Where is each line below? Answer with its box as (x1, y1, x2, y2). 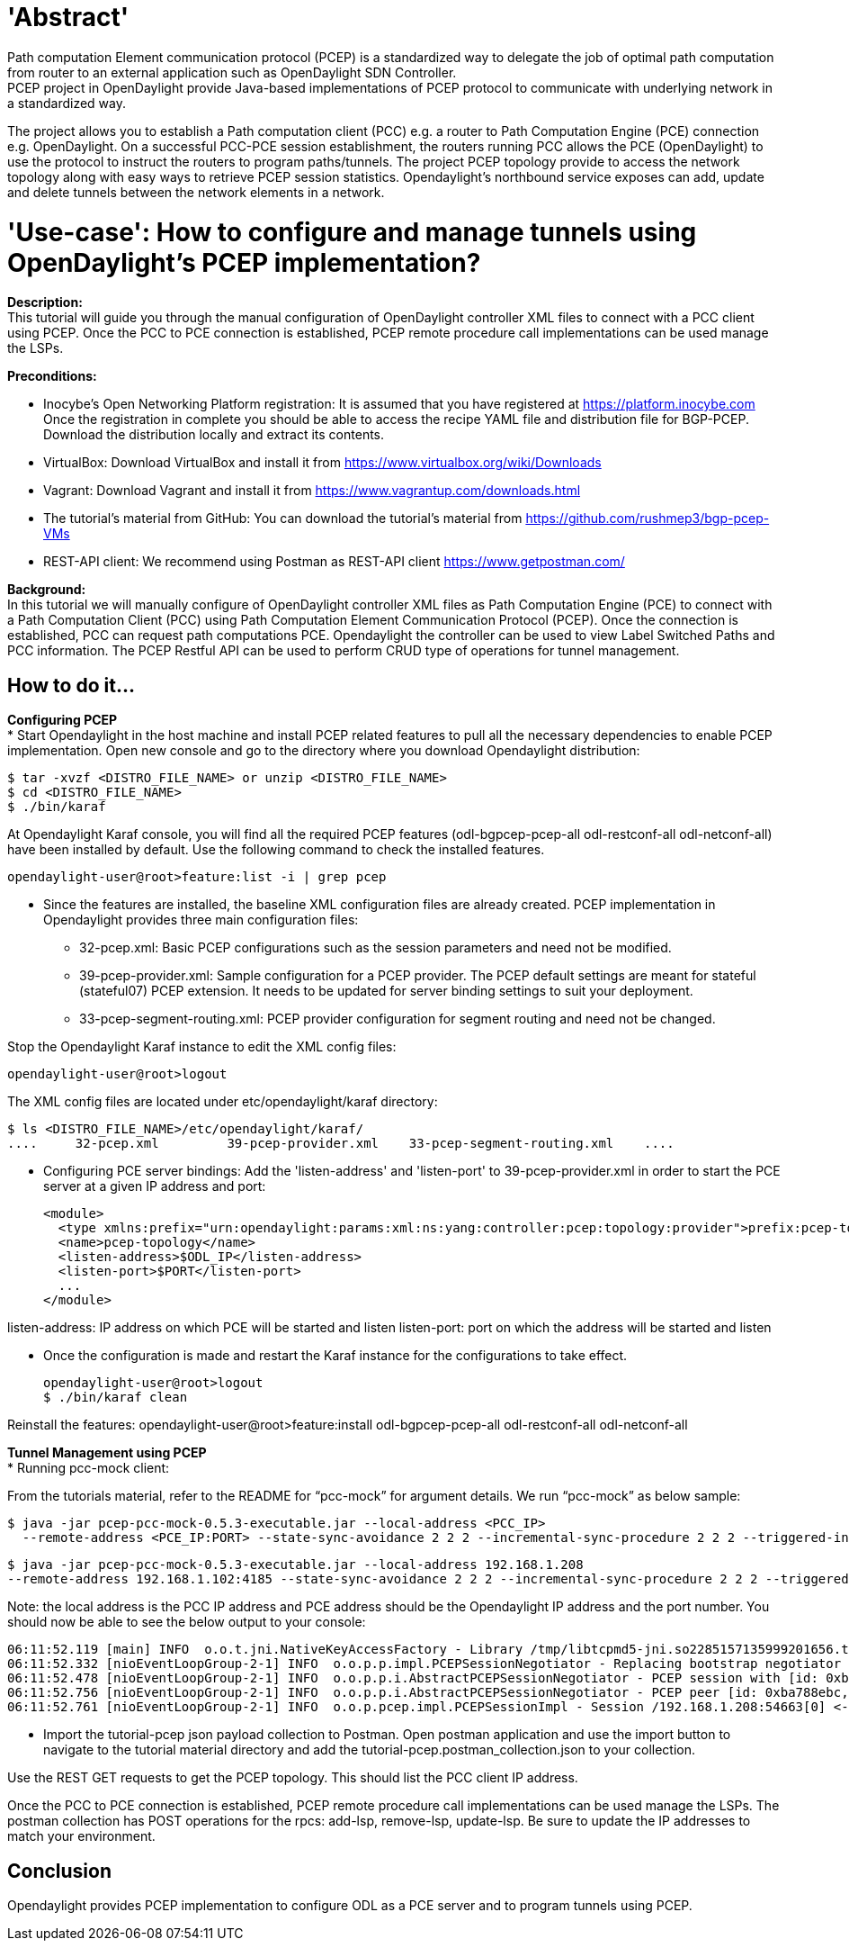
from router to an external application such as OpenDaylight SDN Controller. (7, 64, 457, 80)
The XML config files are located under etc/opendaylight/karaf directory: (7, 1094, 438, 1110)
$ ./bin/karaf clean (43, 1390, 188, 1405)
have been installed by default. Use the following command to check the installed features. (7, 842, 545, 858)
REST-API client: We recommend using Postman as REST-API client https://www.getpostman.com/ (43, 554, 625, 570)
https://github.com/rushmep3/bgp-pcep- (525, 510, 770, 527)
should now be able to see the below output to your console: (7, 1614, 366, 1630)
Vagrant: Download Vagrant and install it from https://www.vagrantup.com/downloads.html (43, 482, 581, 499)
